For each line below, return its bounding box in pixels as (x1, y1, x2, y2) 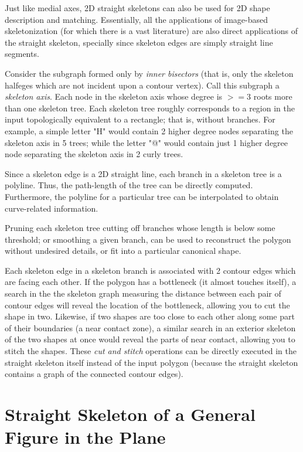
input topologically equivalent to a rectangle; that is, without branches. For (5, 113, 275, 125)
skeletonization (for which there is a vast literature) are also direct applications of (5, 25, 298, 37)
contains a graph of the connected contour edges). (5, 368, 183, 380)
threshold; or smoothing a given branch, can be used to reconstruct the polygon (5, 233, 291, 245)
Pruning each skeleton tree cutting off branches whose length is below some (5, 222, 275, 234)
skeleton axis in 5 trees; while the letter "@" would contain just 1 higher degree (5, 136, 288, 148)
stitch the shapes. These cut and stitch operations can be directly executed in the (5, 345, 297, 357)
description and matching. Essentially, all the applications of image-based (5, 13, 268, 25)
